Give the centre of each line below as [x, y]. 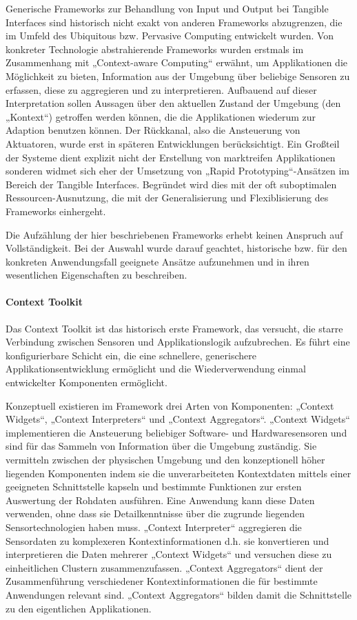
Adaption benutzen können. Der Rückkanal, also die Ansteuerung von [153, 130]
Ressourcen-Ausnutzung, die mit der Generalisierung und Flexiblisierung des [167, 198]
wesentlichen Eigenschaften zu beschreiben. [96, 275]
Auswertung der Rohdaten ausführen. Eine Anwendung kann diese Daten [160, 500]
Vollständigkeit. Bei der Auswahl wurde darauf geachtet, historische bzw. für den [176, 248]
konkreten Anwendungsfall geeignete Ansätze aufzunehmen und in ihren [157, 261]
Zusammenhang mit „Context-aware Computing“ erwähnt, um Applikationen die [176, 62]
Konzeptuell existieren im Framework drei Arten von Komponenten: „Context [170, 405]
